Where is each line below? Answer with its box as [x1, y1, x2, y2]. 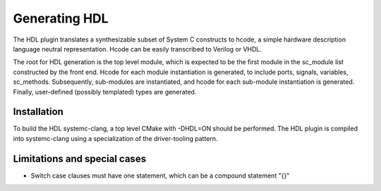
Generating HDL [13, 11, 109, 26]
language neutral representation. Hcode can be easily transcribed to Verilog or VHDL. [13, 44, 262, 53]
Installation [13, 106, 64, 118]
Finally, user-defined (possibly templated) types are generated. [13, 87, 197, 96]
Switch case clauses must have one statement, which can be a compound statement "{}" [30, 171, 290, 180]
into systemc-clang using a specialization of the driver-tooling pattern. [13, 134, 218, 142]
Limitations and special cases [13, 152, 147, 165]
